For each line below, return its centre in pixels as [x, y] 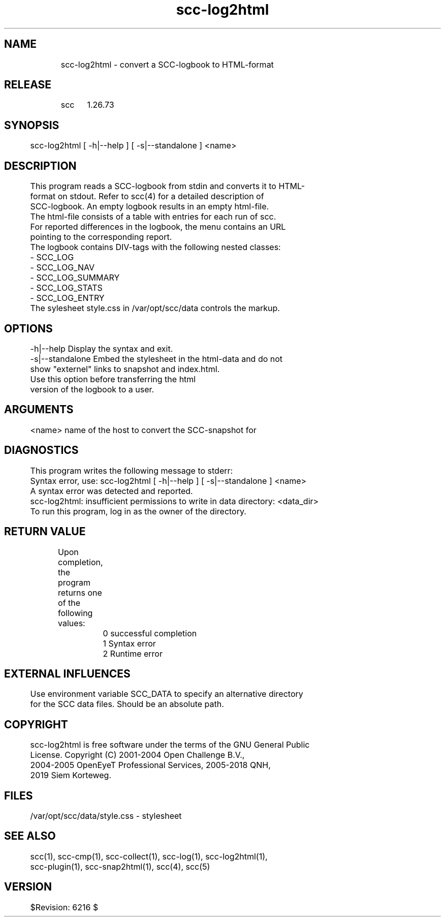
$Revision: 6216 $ [64, 907]
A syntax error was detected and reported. [112, 491]
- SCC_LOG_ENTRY [67, 298]
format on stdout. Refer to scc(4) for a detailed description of [147, 196]
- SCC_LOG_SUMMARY [75, 278]
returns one [80, 592]
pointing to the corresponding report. [101, 237]
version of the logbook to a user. [92, 389]
